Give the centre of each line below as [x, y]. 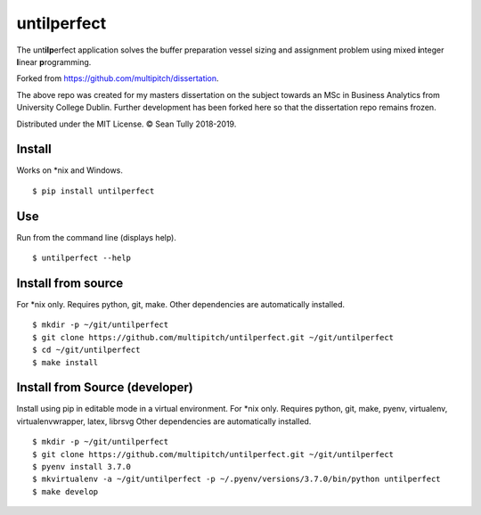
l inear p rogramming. [54, 61]
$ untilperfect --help [82, 258]
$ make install [65, 362]
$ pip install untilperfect [94, 191]
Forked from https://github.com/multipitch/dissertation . [118, 78]
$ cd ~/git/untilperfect [86, 350]
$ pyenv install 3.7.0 [82, 467]
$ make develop [65, 491]
